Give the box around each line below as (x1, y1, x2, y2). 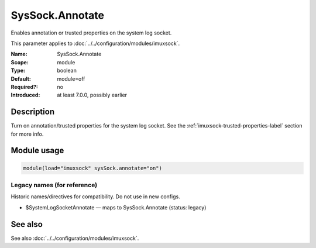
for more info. (11, 130, 44, 137)
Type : (11, 67, 26, 74)
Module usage (11, 146, 64, 156)
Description (11, 107, 55, 117)
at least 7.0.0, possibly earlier (57, 91, 128, 99)
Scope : (11, 58, 29, 66)
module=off (57, 75, 85, 82)
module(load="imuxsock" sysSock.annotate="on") (23, 164, 162, 171)
